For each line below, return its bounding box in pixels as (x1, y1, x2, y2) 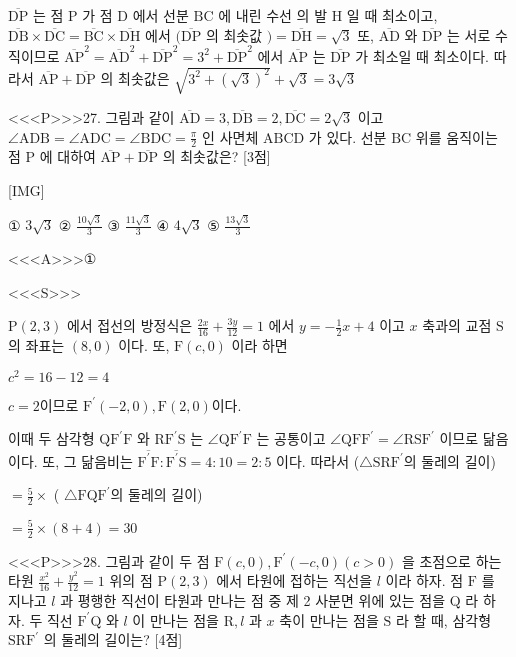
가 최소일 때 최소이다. (355, 45, 490, 66)
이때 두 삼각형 (8, 428, 95, 449)
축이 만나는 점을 (279, 609, 379, 630)
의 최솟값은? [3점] (162, 146, 271, 167)
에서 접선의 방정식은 (66, 315, 193, 336)
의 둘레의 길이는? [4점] (43, 629, 183, 650)
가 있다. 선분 (308, 126, 387, 147)
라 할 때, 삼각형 (395, 609, 492, 630)
